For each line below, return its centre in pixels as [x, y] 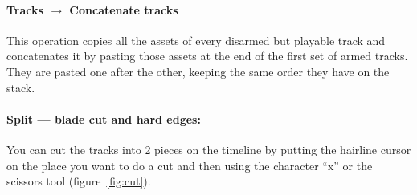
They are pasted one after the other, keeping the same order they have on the [198, 71]
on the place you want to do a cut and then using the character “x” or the [190, 165]
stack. [21, 87]
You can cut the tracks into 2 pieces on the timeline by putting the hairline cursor [209, 149]
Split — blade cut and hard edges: [104, 118]
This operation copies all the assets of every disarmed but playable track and [196, 40]
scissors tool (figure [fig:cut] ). [79, 181]
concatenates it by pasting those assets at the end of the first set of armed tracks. [207, 56]
